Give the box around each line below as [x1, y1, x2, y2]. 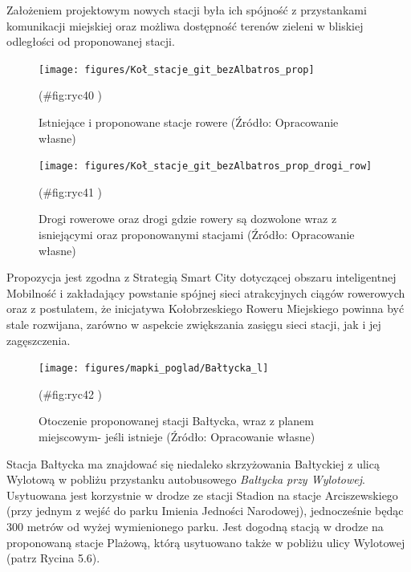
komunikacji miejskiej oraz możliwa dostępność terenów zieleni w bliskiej [6, 17, 364, 34]
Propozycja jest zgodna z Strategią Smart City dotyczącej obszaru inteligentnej [6, 269, 397, 286]
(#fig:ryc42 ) [39, 385, 102, 402]
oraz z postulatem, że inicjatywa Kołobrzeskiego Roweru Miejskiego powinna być [6, 300, 405, 317]
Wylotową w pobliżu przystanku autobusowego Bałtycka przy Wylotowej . [6, 471, 365, 488]
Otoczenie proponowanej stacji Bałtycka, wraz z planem [39, 412, 314, 429]
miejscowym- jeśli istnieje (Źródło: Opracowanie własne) [39, 428, 315, 445]
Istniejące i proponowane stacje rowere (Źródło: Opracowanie [39, 114, 339, 131]
